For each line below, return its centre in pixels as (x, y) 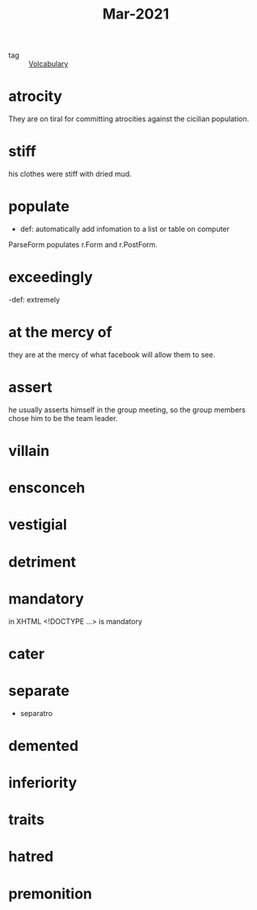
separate (39, 691)
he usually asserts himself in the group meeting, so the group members (127, 410)
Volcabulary (48, 64)
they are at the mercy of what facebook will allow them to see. (112, 354)
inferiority (43, 783)
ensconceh (47, 488)
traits (26, 820)
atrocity (36, 97)
